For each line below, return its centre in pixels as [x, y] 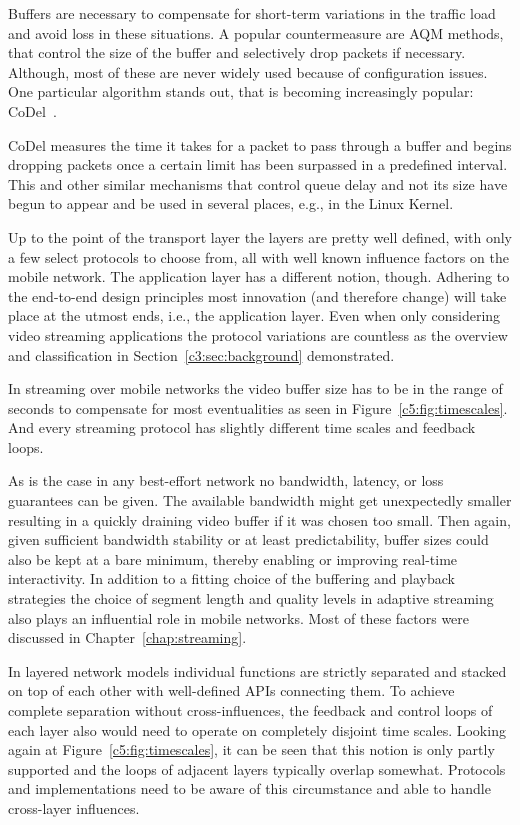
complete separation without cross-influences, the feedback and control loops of [250, 710]
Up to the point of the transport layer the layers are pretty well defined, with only [260, 236]
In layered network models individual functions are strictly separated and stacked [257, 670]
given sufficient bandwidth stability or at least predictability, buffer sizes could [248, 539]
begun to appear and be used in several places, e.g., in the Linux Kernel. [231, 203]
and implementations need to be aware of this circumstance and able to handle [249, 788]
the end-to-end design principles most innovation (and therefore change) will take [257, 295]
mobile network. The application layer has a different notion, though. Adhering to [259, 276]
